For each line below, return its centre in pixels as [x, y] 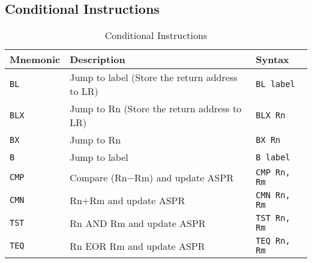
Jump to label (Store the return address [154, 77]
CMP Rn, [273, 173]
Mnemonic [35, 59]
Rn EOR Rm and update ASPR [137, 246]
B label [273, 157]
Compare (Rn [98, 177]
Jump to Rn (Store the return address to [156, 109]
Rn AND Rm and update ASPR [138, 223]
